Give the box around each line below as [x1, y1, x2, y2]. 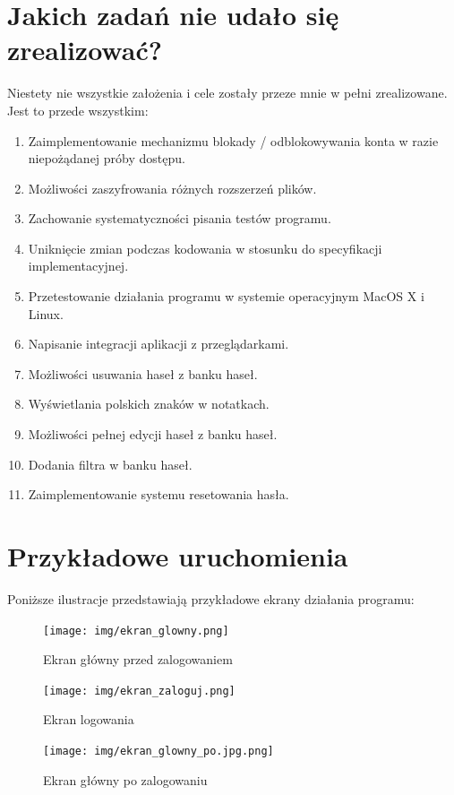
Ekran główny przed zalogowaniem [43, 650, 233, 669]
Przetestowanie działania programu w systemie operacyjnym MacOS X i [28, 287, 424, 306]
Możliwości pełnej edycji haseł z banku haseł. [28, 425, 278, 444]
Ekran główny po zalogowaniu [43, 770, 208, 789]
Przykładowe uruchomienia [7, 538, 348, 574]
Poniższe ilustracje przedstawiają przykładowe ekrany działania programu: [7, 589, 415, 608]
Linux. [28, 304, 64, 323]
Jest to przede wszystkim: [7, 100, 149, 119]
